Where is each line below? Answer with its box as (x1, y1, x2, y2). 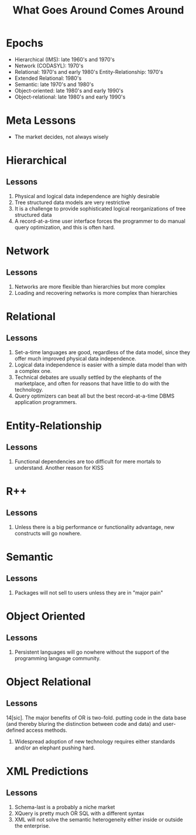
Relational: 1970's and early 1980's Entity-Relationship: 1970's (14, 68, 163, 75)
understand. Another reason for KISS (14, 464, 104, 471)
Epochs (6, 36, 44, 50)
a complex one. (14, 367, 52, 374)
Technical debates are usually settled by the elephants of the (14, 374, 162, 381)
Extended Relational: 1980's (14, 74, 82, 82)
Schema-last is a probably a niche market (14, 803, 115, 810)
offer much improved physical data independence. (14, 355, 136, 362)
